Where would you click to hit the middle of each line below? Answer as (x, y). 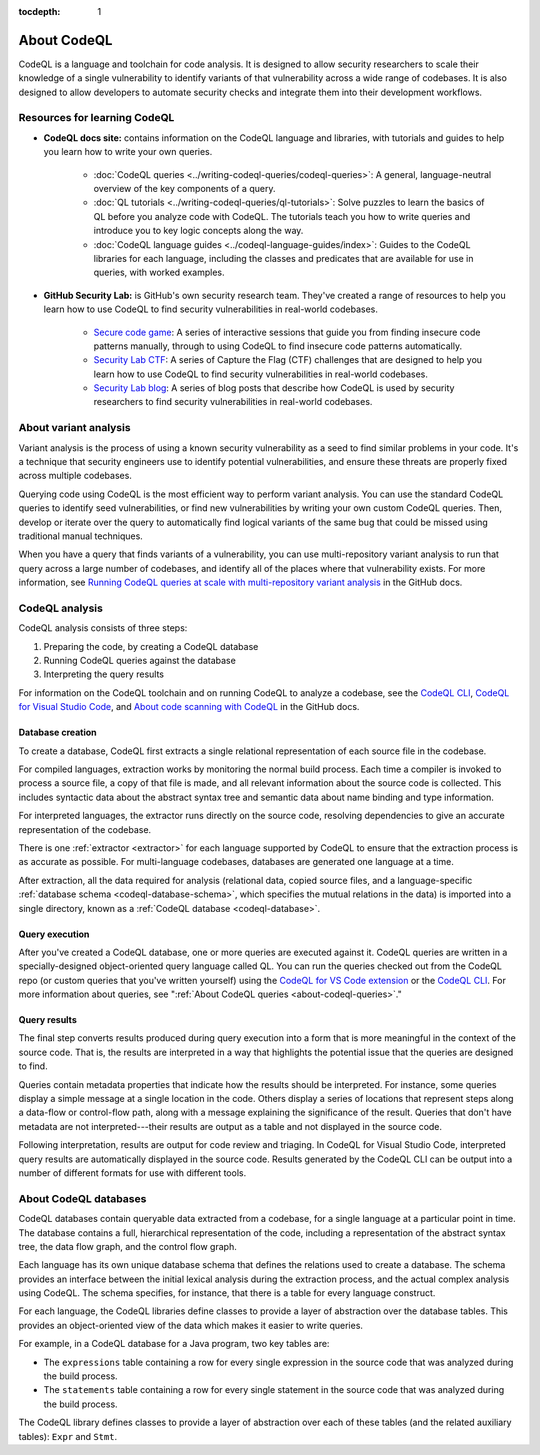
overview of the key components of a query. (184, 188)
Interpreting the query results (104, 674)
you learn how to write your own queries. (128, 152)
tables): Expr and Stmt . (68, 1436)
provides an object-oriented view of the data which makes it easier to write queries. (191, 1325)
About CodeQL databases (82, 1198)
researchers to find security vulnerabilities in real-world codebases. (233, 402)
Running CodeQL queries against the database (140, 661)
